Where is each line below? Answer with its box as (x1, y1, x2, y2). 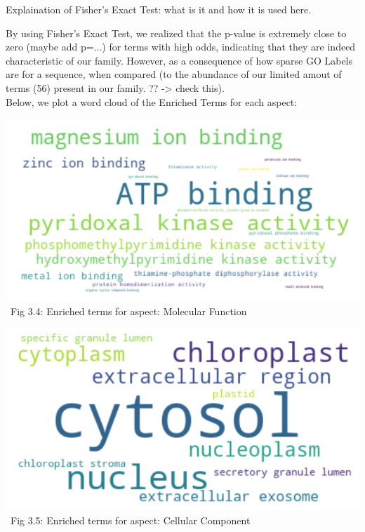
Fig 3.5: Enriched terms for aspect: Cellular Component (11, 512, 251, 527)
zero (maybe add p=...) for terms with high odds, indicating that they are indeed (6, 39, 356, 54)
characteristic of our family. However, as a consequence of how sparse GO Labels (6, 53, 353, 67)
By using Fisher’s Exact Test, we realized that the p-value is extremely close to (6, 25, 347, 40)
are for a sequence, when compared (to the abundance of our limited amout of (6, 67, 342, 81)
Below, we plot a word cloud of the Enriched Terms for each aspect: (6, 94, 298, 109)
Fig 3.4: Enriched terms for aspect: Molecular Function (11, 303, 247, 318)
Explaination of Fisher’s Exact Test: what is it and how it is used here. (6, 2, 312, 16)
